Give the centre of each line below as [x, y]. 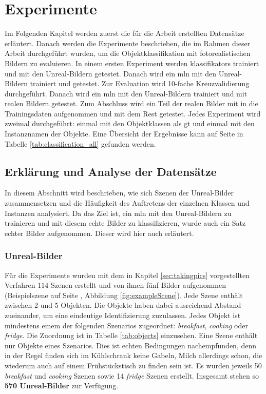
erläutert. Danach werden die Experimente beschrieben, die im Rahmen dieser [128, 43]
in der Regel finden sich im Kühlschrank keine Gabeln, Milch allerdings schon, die [134, 355]
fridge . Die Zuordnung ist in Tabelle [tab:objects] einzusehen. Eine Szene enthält [131, 335]
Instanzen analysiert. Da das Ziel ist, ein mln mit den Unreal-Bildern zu [118, 213]
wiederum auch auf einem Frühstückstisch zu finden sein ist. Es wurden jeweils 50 [133, 365]
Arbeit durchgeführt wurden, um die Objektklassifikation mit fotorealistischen [128, 53]
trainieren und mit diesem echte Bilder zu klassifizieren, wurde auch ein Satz [125, 223]
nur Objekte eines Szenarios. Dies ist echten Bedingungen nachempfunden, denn [131, 345]
